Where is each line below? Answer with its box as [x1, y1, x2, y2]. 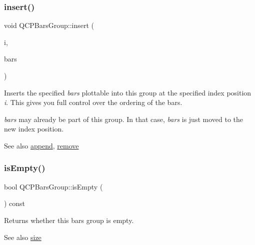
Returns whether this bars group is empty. [4, 214, 134, 225]
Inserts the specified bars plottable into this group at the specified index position [4, 87, 251, 97]
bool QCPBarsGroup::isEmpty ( [4, 181, 103, 191]
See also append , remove [4, 140, 79, 150]
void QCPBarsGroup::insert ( [4, 20, 94, 30]
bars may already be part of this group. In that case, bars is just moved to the [4, 113, 243, 124]
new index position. [4, 123, 64, 134]
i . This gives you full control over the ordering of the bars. [4, 97, 182, 107]
